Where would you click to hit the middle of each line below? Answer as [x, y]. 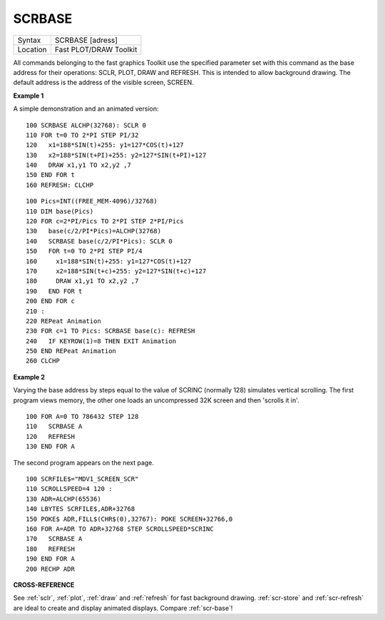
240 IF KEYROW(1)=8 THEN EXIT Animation [101, 341]
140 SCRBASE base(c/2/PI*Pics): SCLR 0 [99, 241]
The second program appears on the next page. [84, 462]
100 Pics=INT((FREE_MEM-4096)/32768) [92, 201]
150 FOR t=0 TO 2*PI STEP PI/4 [84, 251]
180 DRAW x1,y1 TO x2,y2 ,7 [82, 281]
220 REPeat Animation [63, 321]
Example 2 [29, 377]
